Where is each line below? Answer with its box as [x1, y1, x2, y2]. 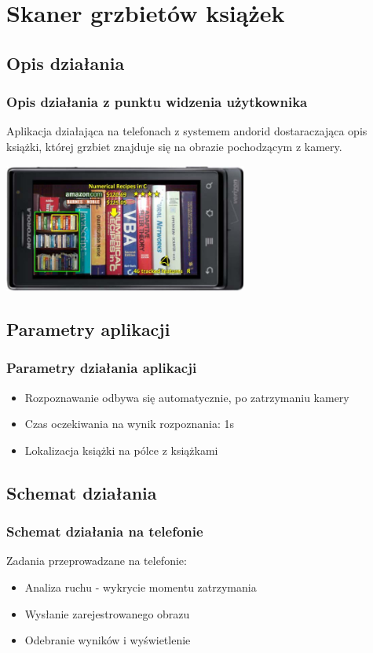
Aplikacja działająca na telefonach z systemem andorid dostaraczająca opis [6, 123, 368, 139]
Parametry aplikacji [6, 316, 170, 341]
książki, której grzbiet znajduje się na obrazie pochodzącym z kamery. [6, 138, 342, 154]
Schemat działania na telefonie [6, 522, 203, 541]
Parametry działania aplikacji [6, 358, 197, 378]
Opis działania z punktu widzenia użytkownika [6, 92, 308, 112]
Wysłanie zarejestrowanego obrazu [24, 605, 190, 622]
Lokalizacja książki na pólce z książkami [24, 441, 218, 458]
